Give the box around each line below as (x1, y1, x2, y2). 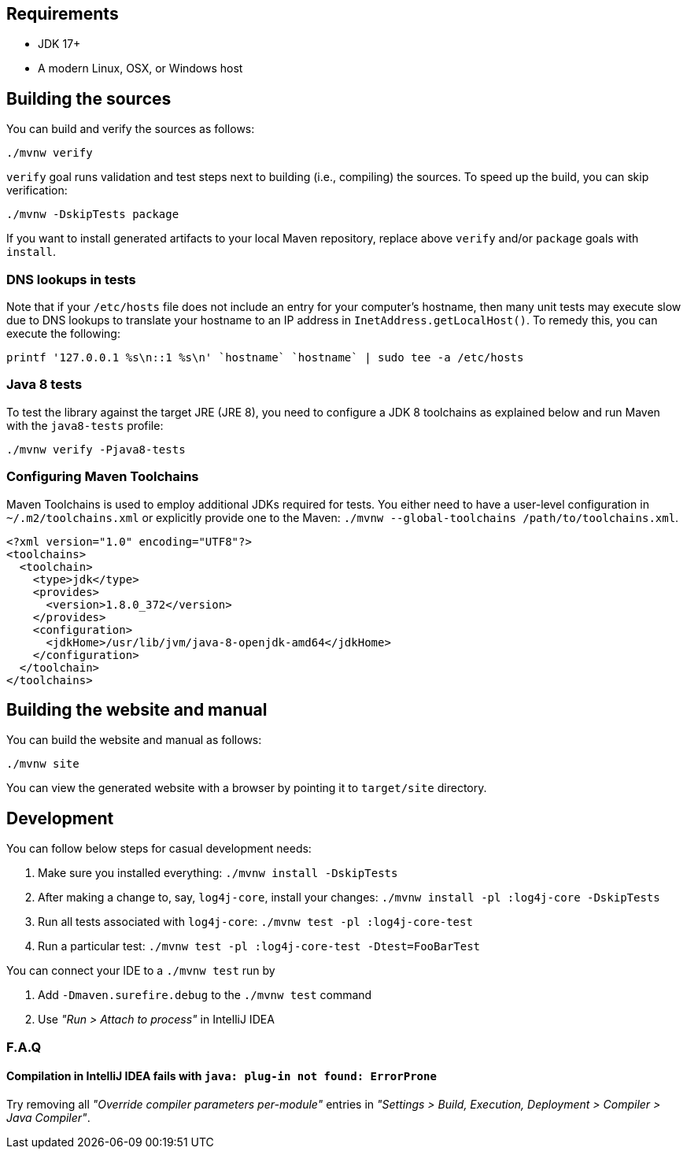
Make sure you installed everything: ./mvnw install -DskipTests (38, 866, 398, 880)
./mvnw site (6, 757, 79, 771)
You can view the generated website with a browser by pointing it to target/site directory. (6, 781, 487, 795)
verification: (6, 183, 68, 198)
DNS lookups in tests (6, 271, 136, 287)
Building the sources (6, 88, 172, 109)
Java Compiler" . (6, 1110, 90, 1124)
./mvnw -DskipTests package (6, 208, 179, 221)
